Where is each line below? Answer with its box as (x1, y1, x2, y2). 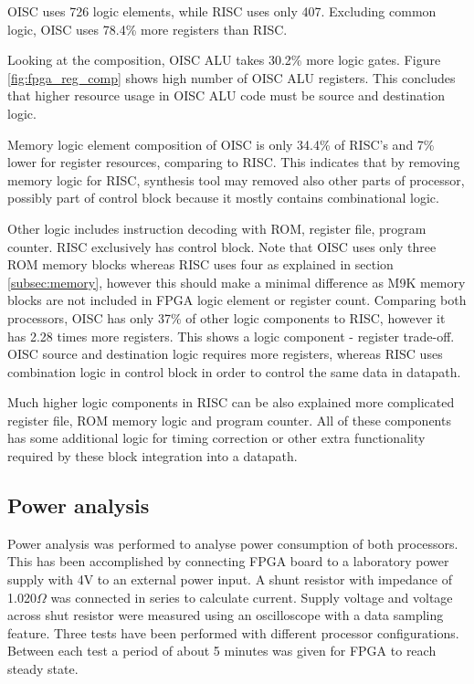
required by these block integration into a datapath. (7, 447, 298, 466)
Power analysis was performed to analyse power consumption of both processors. (7, 533, 458, 552)
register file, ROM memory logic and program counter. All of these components (7, 410, 451, 429)
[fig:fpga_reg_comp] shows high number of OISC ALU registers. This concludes (7, 68, 456, 87)
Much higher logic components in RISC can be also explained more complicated (7, 393, 455, 412)
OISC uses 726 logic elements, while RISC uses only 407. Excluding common (7, 2, 437, 20)
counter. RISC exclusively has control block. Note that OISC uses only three (7, 237, 437, 256)
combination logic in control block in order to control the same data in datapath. (7, 362, 461, 381)
